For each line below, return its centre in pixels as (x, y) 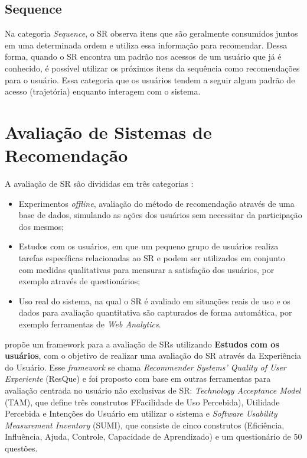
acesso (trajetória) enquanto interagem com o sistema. (103, 91)
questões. (21, 448)
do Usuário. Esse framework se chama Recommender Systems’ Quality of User (146, 367)
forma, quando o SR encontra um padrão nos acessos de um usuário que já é (143, 56)
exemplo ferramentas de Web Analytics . (90, 324)
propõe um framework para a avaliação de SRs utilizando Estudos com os (142, 344)
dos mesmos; (41, 226)
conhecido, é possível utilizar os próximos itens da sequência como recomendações (152, 68)
